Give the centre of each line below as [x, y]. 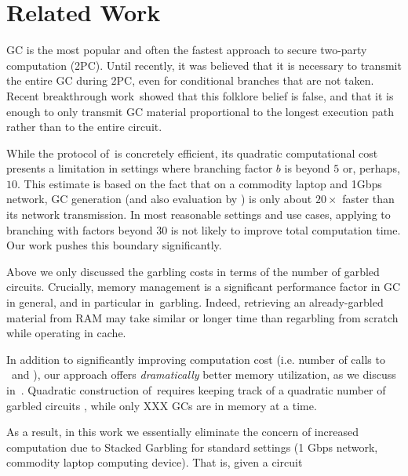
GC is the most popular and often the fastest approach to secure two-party [187, 50]
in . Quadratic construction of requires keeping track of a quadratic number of [196, 390]
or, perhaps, [371, 168]
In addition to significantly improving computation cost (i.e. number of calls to [196, 359]
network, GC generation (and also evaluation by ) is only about [159, 199]
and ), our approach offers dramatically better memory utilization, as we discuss [204, 374]
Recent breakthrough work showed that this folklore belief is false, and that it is [200, 95]
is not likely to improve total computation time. [286, 229]
